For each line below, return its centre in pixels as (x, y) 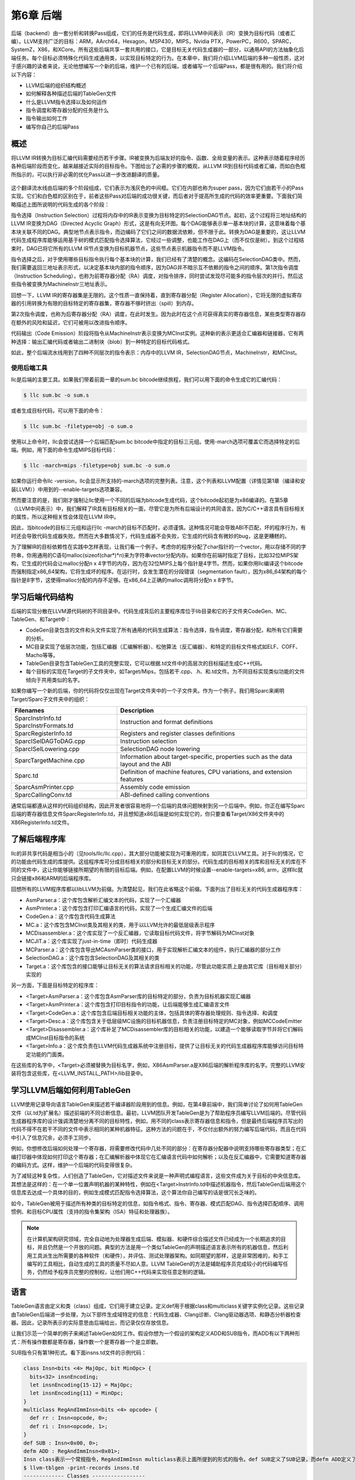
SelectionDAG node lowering (160, 749)
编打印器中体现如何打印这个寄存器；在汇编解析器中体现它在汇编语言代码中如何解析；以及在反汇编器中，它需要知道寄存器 (159, 1157)
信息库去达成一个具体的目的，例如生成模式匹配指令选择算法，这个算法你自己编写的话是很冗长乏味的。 (135, 1192)
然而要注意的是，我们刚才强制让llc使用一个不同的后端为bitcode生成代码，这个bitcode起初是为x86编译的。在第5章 (150, 500)
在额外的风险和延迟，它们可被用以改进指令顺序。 (70, 322)
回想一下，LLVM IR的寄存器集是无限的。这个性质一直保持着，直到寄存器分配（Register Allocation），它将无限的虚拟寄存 (156, 295)
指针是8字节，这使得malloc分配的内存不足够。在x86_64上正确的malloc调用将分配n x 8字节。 (124, 580)
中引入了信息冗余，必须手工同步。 (52, 1137)
